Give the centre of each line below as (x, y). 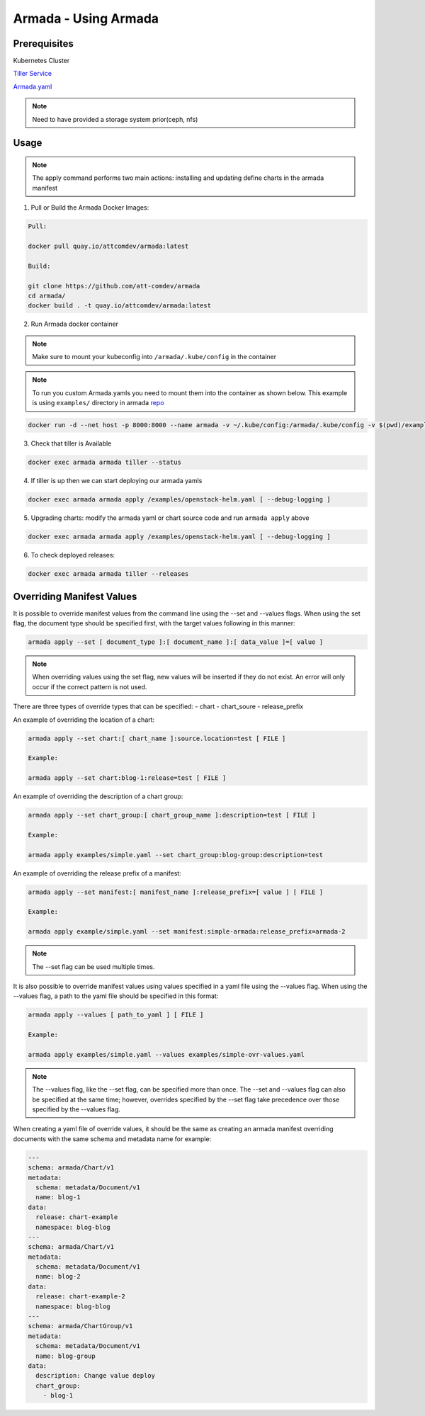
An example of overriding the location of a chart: (84, 720)
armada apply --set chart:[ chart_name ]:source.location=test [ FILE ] (157, 738)
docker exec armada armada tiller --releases (108, 574)
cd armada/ (47, 295)
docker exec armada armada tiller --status (105, 463)
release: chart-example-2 (80, 1297)
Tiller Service (33, 74)
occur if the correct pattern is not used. (90, 686)
